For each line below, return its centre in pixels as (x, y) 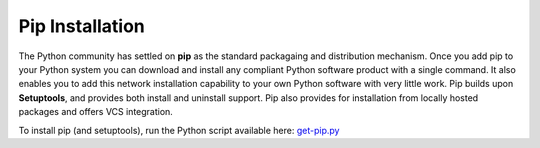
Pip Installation (81, 26)
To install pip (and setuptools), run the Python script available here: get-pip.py (179, 130)
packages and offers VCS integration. (96, 112)
